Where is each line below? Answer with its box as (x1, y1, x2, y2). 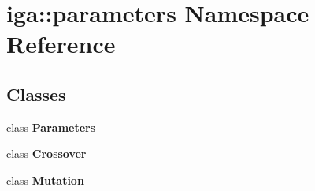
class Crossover (6, 145, 87, 162)
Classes (6, 81, 66, 106)
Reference (6, 28, 116, 60)
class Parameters (6, 118, 96, 135)
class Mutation (6, 171, 84, 188)
